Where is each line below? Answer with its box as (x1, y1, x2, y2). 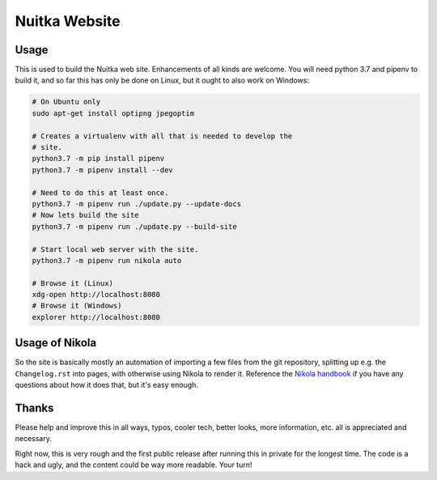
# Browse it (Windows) (32, 301, 122, 311)
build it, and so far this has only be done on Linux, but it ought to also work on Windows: (15, 75, 309, 85)
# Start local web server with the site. (32, 244, 199, 254)
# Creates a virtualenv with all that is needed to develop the (32, 131, 293, 141)
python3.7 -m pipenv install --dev (32, 165, 173, 174)
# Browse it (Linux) (32, 278, 113, 287)
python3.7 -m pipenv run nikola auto (32, 256, 182, 265)
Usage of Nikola (15, 336, 97, 350)
